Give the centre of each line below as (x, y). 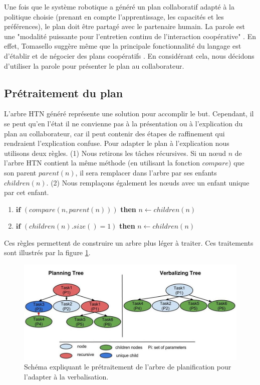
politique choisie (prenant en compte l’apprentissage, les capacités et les (114, 16)
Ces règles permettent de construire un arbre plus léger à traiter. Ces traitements (129, 242)
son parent (20, 172)
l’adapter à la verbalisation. (66, 376)
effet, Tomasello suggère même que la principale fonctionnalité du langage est (123, 46)
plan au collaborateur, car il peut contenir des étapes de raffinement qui (114, 133)
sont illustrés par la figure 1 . (47, 252)
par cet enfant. (27, 192)
